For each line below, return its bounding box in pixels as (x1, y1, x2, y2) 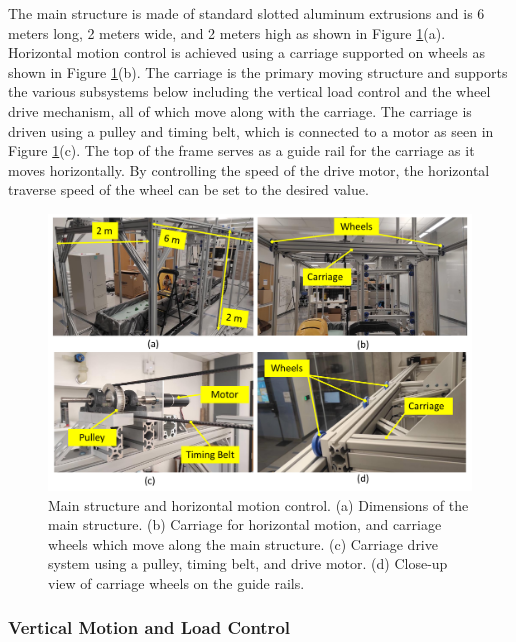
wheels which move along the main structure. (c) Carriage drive (48, 533, 438, 554)
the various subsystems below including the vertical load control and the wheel (8, 81, 491, 102)
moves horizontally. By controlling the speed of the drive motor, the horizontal (8, 159, 490, 180)
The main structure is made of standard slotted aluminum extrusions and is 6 (8, 3, 485, 23)
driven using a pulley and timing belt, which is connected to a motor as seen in (8, 120, 494, 141)
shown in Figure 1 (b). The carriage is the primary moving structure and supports (8, 61, 508, 82)
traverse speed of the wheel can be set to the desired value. (8, 179, 369, 200)
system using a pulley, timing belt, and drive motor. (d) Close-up (48, 553, 448, 574)
